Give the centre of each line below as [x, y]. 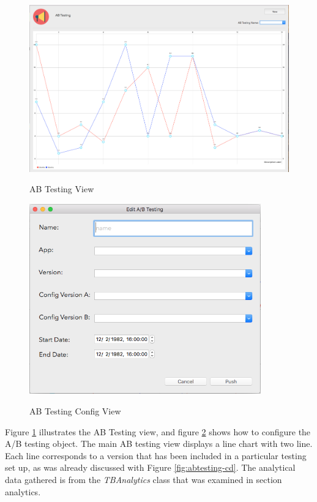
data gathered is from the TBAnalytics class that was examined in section [144, 480]
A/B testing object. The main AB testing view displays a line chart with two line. [159, 444]
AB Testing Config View [75, 411]
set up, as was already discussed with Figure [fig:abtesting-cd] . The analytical [150, 467]
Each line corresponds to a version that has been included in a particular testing [156, 455]
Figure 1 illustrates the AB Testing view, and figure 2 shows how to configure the [158, 431]
